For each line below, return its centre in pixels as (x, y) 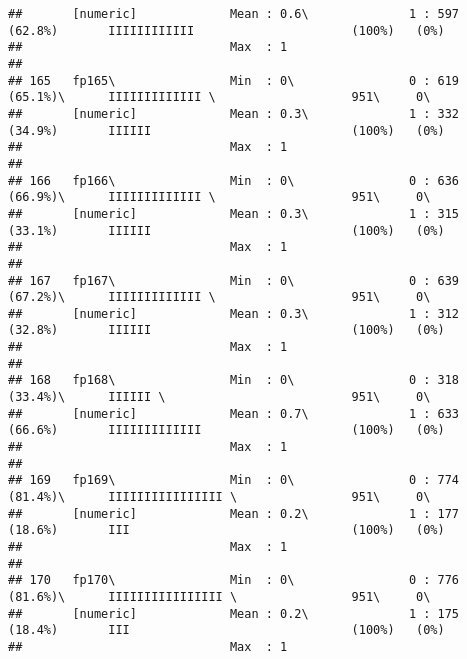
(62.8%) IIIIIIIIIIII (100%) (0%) (226, 30)
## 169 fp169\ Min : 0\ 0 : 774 (234, 480)
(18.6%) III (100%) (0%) (226, 530)
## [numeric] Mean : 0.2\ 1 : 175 (234, 613)
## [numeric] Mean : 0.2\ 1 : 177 (234, 513)
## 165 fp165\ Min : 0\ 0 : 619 (234, 80)
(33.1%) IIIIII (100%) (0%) (226, 230)
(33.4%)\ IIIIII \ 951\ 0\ (219, 397)
